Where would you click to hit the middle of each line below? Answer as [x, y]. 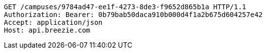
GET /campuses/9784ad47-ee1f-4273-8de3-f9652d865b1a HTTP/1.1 [125, 7]
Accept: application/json [53, 22]
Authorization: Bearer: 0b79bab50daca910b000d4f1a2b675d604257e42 [133, 15]
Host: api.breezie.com [47, 30]
